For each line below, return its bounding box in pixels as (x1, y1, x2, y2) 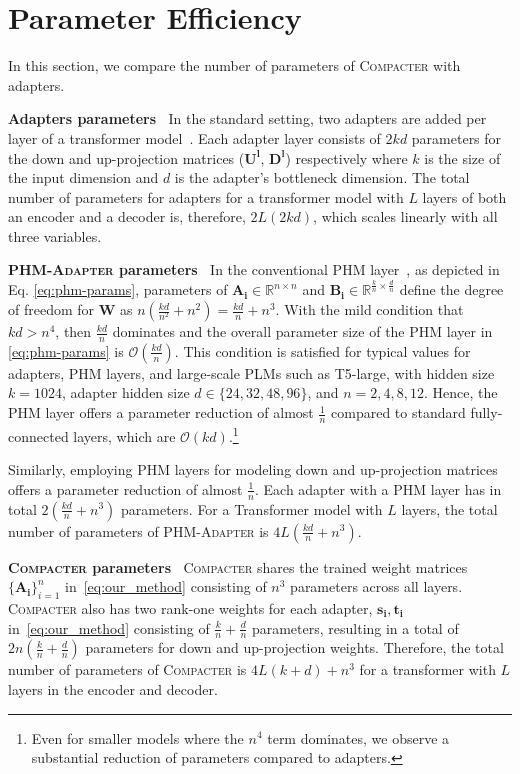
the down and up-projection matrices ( (8, 147, 245, 168)
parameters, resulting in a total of (251, 617, 459, 638)
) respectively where (285, 147, 408, 168)
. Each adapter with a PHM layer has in (254, 478, 502, 499)
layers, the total (401, 498, 498, 519)
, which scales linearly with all (313, 206, 498, 227)
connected (8, 425, 69, 446)
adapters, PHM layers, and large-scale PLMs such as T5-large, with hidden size (8, 362, 495, 383)
